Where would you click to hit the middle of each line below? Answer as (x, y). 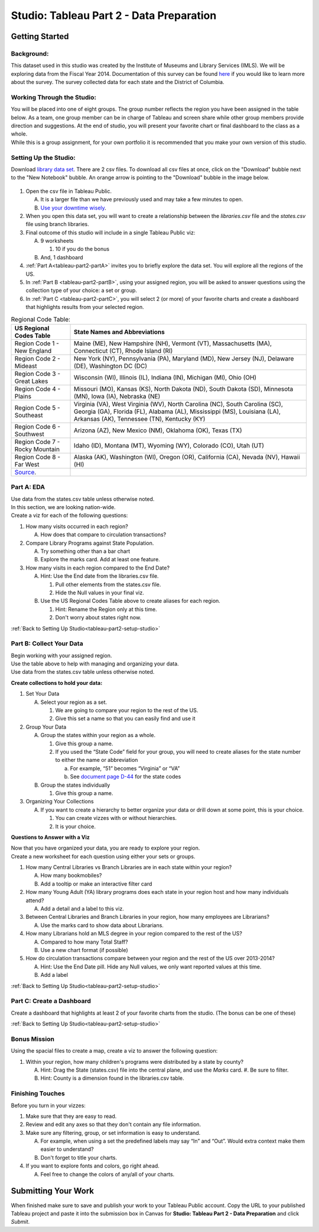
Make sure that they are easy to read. (71, 1116)
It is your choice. (75, 826)
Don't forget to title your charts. (79, 1157)
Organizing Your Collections (60, 802)
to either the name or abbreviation (97, 760)
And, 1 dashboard (62, 257)
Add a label (54, 975)
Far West (27, 464)
